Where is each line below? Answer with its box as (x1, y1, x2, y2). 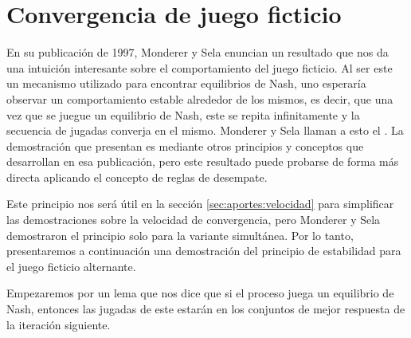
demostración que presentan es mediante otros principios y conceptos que (6, 137, 364, 154)
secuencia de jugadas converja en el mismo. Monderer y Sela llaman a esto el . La (6, 122, 404, 139)
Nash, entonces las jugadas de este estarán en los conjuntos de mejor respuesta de (6, 301, 405, 317)
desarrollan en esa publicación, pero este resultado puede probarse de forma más (6, 153, 399, 170)
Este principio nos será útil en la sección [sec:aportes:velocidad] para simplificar (6, 195, 394, 212)
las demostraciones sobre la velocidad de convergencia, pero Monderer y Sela (6, 211, 381, 228)
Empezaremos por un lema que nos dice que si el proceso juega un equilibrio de (6, 285, 394, 301)
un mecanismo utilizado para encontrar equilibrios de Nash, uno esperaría (6, 75, 366, 92)
